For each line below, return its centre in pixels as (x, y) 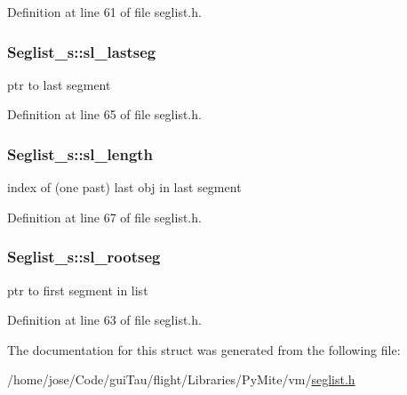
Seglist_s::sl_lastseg (82, 51)
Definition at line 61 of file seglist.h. (104, 12)
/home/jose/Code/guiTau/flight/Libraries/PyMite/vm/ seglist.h (181, 379)
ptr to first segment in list (78, 290)
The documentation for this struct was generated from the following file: (204, 349)
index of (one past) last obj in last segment (124, 187)
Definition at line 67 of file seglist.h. (104, 217)
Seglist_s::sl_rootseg (84, 257)
